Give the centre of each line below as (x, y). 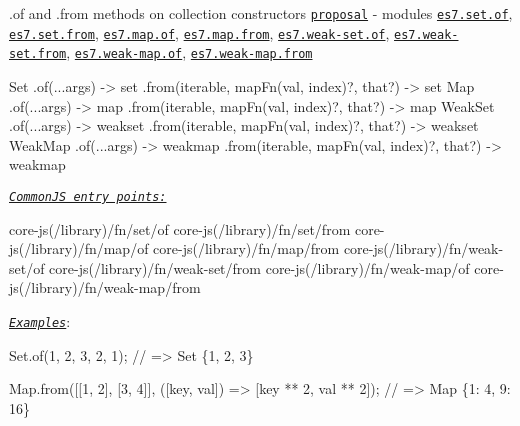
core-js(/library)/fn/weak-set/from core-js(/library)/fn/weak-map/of (259, 267)
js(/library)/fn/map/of (79, 248)
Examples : (40, 320)
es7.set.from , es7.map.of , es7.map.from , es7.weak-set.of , (199, 32)
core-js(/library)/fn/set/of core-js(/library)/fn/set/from (180, 228)
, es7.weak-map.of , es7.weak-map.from (189, 52)
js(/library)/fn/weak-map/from (105, 287)
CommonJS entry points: (88, 196)
